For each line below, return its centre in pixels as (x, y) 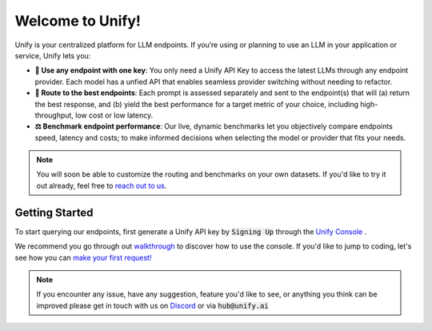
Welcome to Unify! (78, 21)
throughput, (54, 115)
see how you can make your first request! (83, 257)
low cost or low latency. (114, 115)
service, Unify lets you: (53, 55)
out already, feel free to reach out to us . (102, 185)
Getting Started (54, 212)
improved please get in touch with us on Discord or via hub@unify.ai (152, 305)
